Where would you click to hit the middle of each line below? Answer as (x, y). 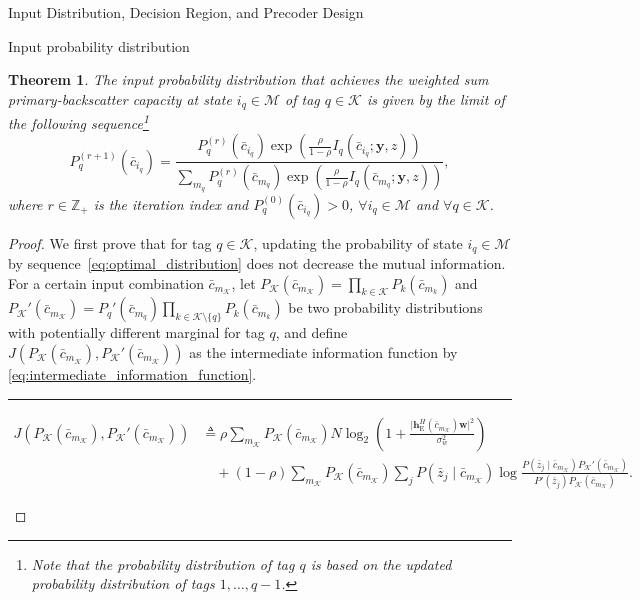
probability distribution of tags (123, 583)
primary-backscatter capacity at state (120, 98)
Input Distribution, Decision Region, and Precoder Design (186, 12)
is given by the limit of (435, 98)
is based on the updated (381, 563)
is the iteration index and (171, 203)
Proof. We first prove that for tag (110, 242)
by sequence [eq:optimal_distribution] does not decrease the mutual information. (257, 263)
